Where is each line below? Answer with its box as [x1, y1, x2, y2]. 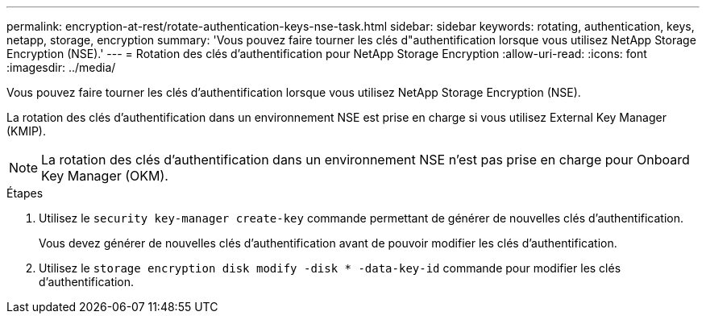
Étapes [6, 186, 44, 200]
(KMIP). [6, 124, 46, 138]
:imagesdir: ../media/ [6, 60, 116, 74]
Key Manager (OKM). [41, 168, 168, 184]
